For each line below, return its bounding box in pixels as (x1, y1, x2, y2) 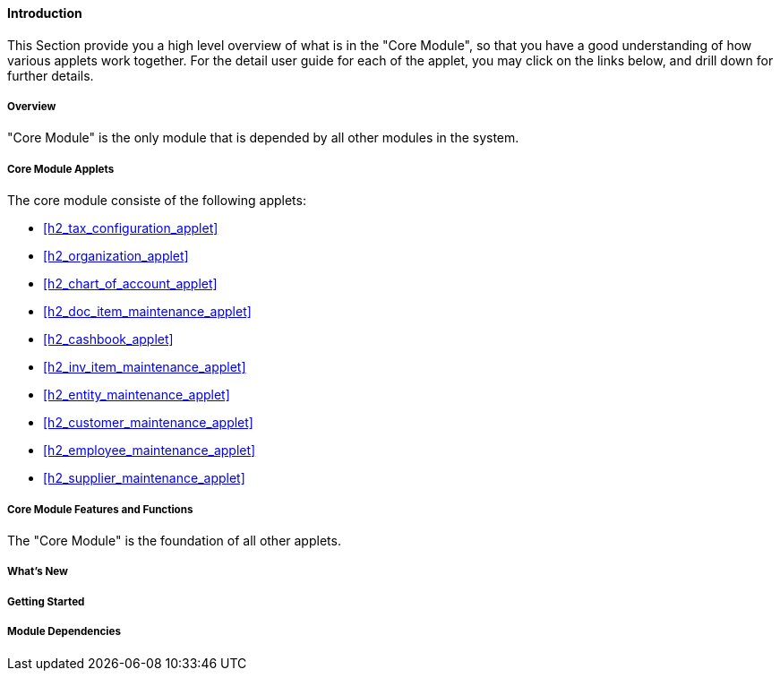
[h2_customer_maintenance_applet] (43, 415, 253, 431)
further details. (7, 67, 94, 83)
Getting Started (7, 595, 85, 608)
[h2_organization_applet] (43, 248, 189, 264)
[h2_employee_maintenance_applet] (43, 442, 256, 459)
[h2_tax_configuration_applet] (43, 220, 219, 236)
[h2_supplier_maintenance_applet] (43, 470, 245, 486)
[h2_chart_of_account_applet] (43, 276, 218, 292)
